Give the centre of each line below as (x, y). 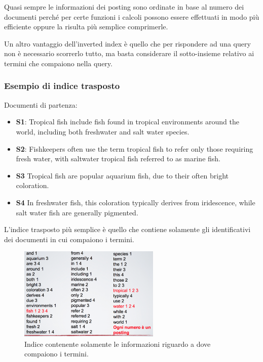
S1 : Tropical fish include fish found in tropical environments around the (127, 122)
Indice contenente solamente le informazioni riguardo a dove (118, 344)
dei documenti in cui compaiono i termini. (69, 239)
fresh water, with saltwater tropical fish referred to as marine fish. (118, 159)
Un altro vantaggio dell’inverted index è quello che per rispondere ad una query (127, 43)
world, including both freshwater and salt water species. (103, 131)
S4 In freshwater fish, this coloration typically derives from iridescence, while (136, 202)
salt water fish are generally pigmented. (77, 212)
